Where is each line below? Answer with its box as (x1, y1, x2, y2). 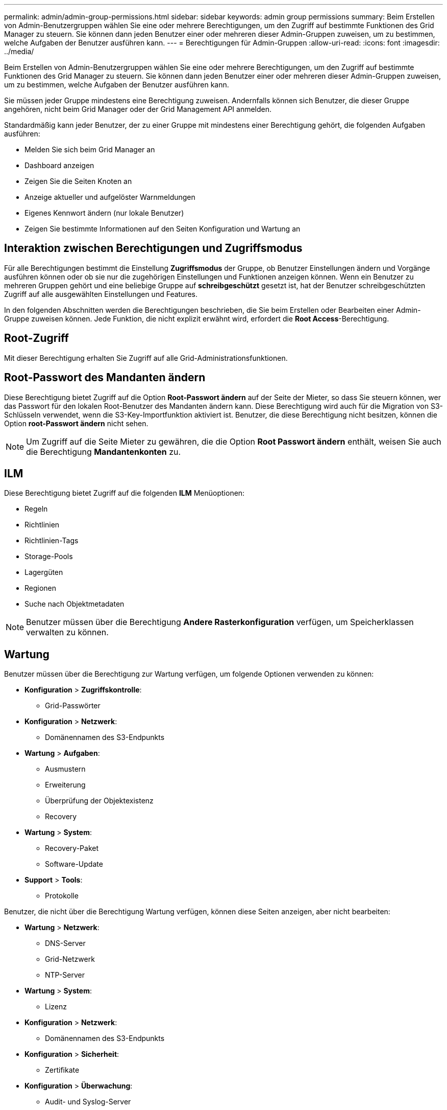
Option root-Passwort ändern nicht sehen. (4, 419, 148, 428)
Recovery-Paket (45, 844, 98, 853)
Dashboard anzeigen (24, 161, 94, 170)
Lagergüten (24, 568, 63, 577)
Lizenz (45, 1002, 67, 1011)
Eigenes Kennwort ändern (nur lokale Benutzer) (24, 209, 184, 217)
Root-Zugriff (4, 332, 69, 345)
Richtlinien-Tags (24, 536, 79, 545)
